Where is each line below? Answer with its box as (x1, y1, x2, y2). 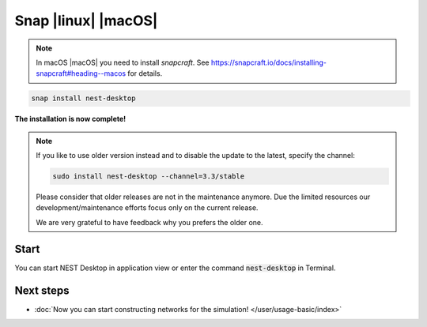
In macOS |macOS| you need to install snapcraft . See (36, 58, 210, 67)
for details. (127, 69, 163, 78)
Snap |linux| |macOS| (14, 12, 158, 29)
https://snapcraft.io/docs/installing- (210, 58, 327, 67)
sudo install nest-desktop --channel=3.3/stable (52, 172, 245, 181)
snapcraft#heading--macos (36, 69, 127, 78)
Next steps (14, 284, 70, 297)
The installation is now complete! (14, 115, 127, 124)
